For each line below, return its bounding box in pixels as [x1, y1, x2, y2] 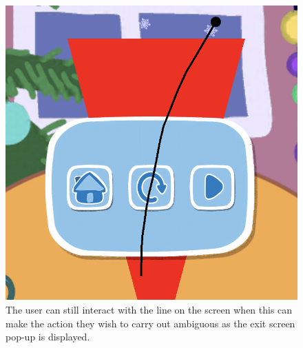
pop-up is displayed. [6, 329, 90, 344]
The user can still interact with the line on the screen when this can [6, 302, 293, 316]
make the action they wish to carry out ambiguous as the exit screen [6, 316, 295, 330]
